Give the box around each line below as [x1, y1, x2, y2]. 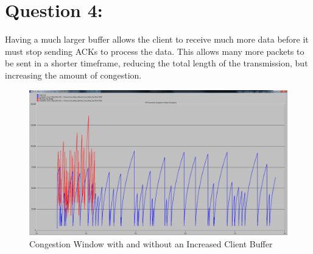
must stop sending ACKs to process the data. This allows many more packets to [5, 44, 304, 57]
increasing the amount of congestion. [5, 68, 142, 81]
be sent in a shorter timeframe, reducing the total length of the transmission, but [5, 57, 308, 69]
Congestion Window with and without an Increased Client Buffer [29, 237, 273, 250]
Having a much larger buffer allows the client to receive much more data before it [5, 33, 309, 46]
